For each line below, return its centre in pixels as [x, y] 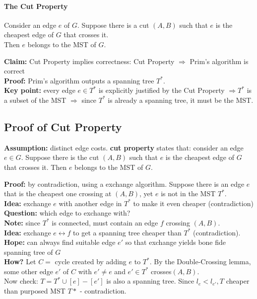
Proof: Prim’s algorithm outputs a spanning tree [79, 80]
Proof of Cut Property [63, 126]
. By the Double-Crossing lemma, [200, 262]
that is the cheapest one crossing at [58, 193]
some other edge [29, 271]
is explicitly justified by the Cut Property [161, 90]
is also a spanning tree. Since [150, 281]
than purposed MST [35, 291]
